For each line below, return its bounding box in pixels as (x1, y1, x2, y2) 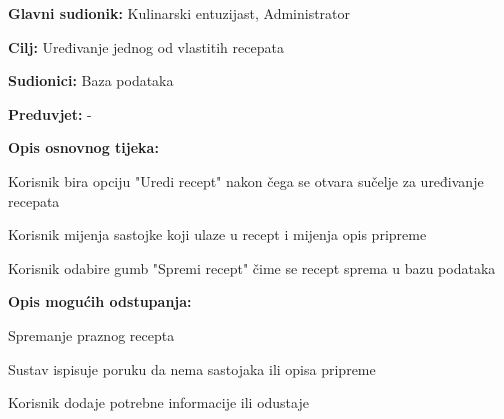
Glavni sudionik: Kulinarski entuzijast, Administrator (8, 3, 351, 23)
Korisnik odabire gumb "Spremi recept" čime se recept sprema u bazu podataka (8, 257, 496, 278)
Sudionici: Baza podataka (8, 70, 174, 91)
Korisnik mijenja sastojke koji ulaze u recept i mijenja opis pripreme (8, 224, 427, 245)
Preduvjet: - (8, 103, 92, 124)
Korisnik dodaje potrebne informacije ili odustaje (8, 392, 309, 413)
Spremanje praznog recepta (8, 324, 175, 345)
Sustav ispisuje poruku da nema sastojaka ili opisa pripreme (8, 358, 376, 379)
